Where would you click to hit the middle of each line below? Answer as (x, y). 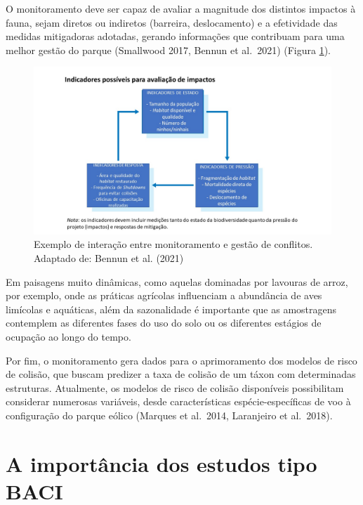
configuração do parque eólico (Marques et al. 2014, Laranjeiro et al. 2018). (169, 415)
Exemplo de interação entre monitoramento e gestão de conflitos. (173, 244)
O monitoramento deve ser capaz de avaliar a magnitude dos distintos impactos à (181, 8)
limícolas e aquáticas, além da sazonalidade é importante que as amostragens (171, 309)
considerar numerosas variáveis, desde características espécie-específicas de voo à (178, 401)
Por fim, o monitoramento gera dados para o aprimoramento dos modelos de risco (181, 360)
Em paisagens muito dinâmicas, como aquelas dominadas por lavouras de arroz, (177, 281)
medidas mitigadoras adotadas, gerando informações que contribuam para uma (175, 36)
